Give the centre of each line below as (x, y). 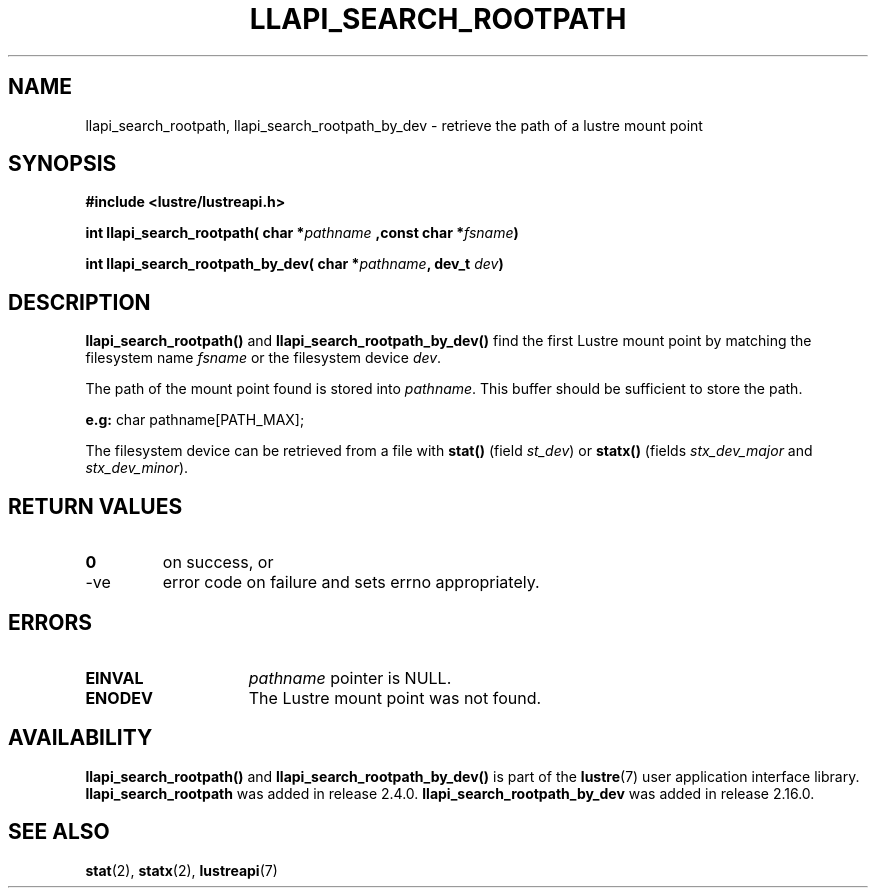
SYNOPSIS (62, 164)
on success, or (218, 562)
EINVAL (114, 677)
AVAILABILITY (80, 738)
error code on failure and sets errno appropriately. (351, 582)
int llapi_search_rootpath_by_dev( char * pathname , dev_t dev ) (294, 264)
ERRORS (50, 622)
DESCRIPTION (79, 302)
